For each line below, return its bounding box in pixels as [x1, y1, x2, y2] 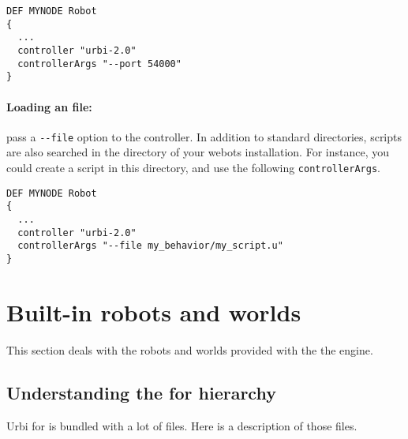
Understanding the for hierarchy [6, 380, 276, 404]
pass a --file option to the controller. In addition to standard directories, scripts [6, 128, 402, 144]
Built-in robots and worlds [6, 295, 301, 328]
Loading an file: [6, 98, 92, 114]
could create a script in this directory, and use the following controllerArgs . [6, 159, 380, 175]
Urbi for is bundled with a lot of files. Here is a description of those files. [6, 417, 357, 433]
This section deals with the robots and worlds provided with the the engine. [6, 341, 373, 358]
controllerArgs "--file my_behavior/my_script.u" [17, 240, 283, 252]
